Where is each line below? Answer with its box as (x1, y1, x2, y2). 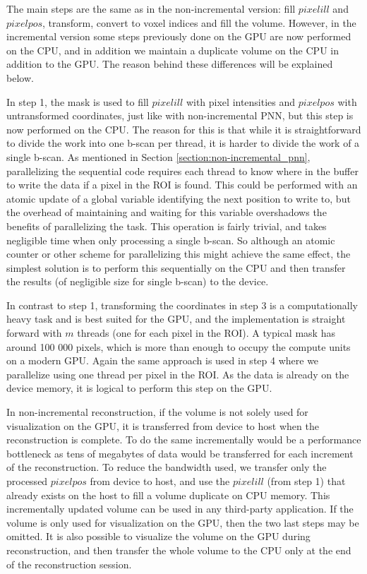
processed (6, 474, 48, 488)
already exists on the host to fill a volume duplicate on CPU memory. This (6, 487, 330, 502)
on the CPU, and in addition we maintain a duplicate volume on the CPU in (6, 42, 339, 57)
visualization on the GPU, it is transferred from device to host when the (6, 418, 319, 433)
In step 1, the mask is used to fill (6, 94, 149, 109)
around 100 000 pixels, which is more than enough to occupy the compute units (6, 339, 351, 354)
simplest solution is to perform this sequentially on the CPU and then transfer (6, 260, 346, 275)
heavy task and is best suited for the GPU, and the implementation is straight (6, 311, 346, 326)
